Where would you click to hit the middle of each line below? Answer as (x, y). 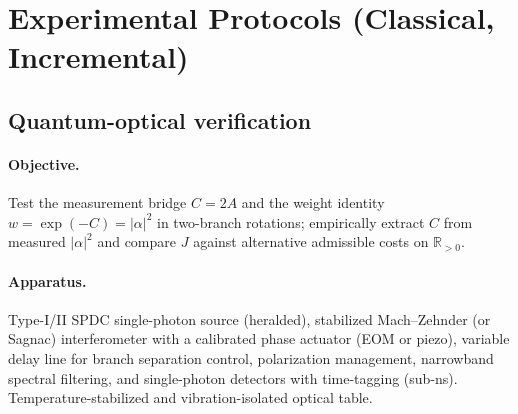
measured (37, 241)
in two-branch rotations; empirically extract (290, 221)
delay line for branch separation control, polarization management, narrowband (251, 357)
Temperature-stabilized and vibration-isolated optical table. (190, 397)
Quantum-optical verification (160, 119)
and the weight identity (313, 202)
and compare (137, 241)
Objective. (44, 163)
